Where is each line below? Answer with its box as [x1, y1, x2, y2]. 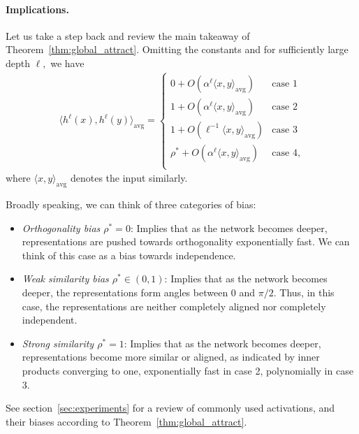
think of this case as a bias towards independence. [22, 247, 236, 262]
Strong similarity [22, 335, 94, 350]
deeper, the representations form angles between [22, 285, 228, 300]
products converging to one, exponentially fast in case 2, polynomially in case [22, 363, 353, 377]
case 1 [272, 78, 298, 89]
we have [50, 55, 85, 70]
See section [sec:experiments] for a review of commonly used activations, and [6, 400, 335, 415]
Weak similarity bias [22, 271, 109, 286]
